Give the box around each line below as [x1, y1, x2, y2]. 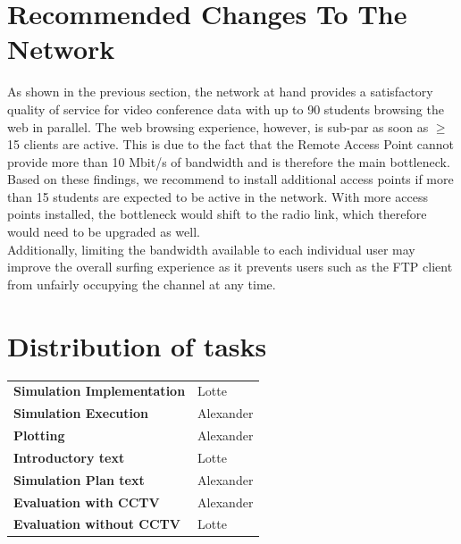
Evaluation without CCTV [13, 515, 180, 533]
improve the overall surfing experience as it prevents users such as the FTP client [7, 257, 453, 276]
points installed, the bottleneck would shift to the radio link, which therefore [7, 205, 427, 223]
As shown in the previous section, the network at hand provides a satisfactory [7, 82, 433, 101]
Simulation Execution [13, 404, 148, 423]
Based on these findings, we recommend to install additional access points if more [7, 170, 454, 188]
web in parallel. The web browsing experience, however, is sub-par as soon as [7, 117, 429, 136]
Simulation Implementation [13, 381, 186, 400]
